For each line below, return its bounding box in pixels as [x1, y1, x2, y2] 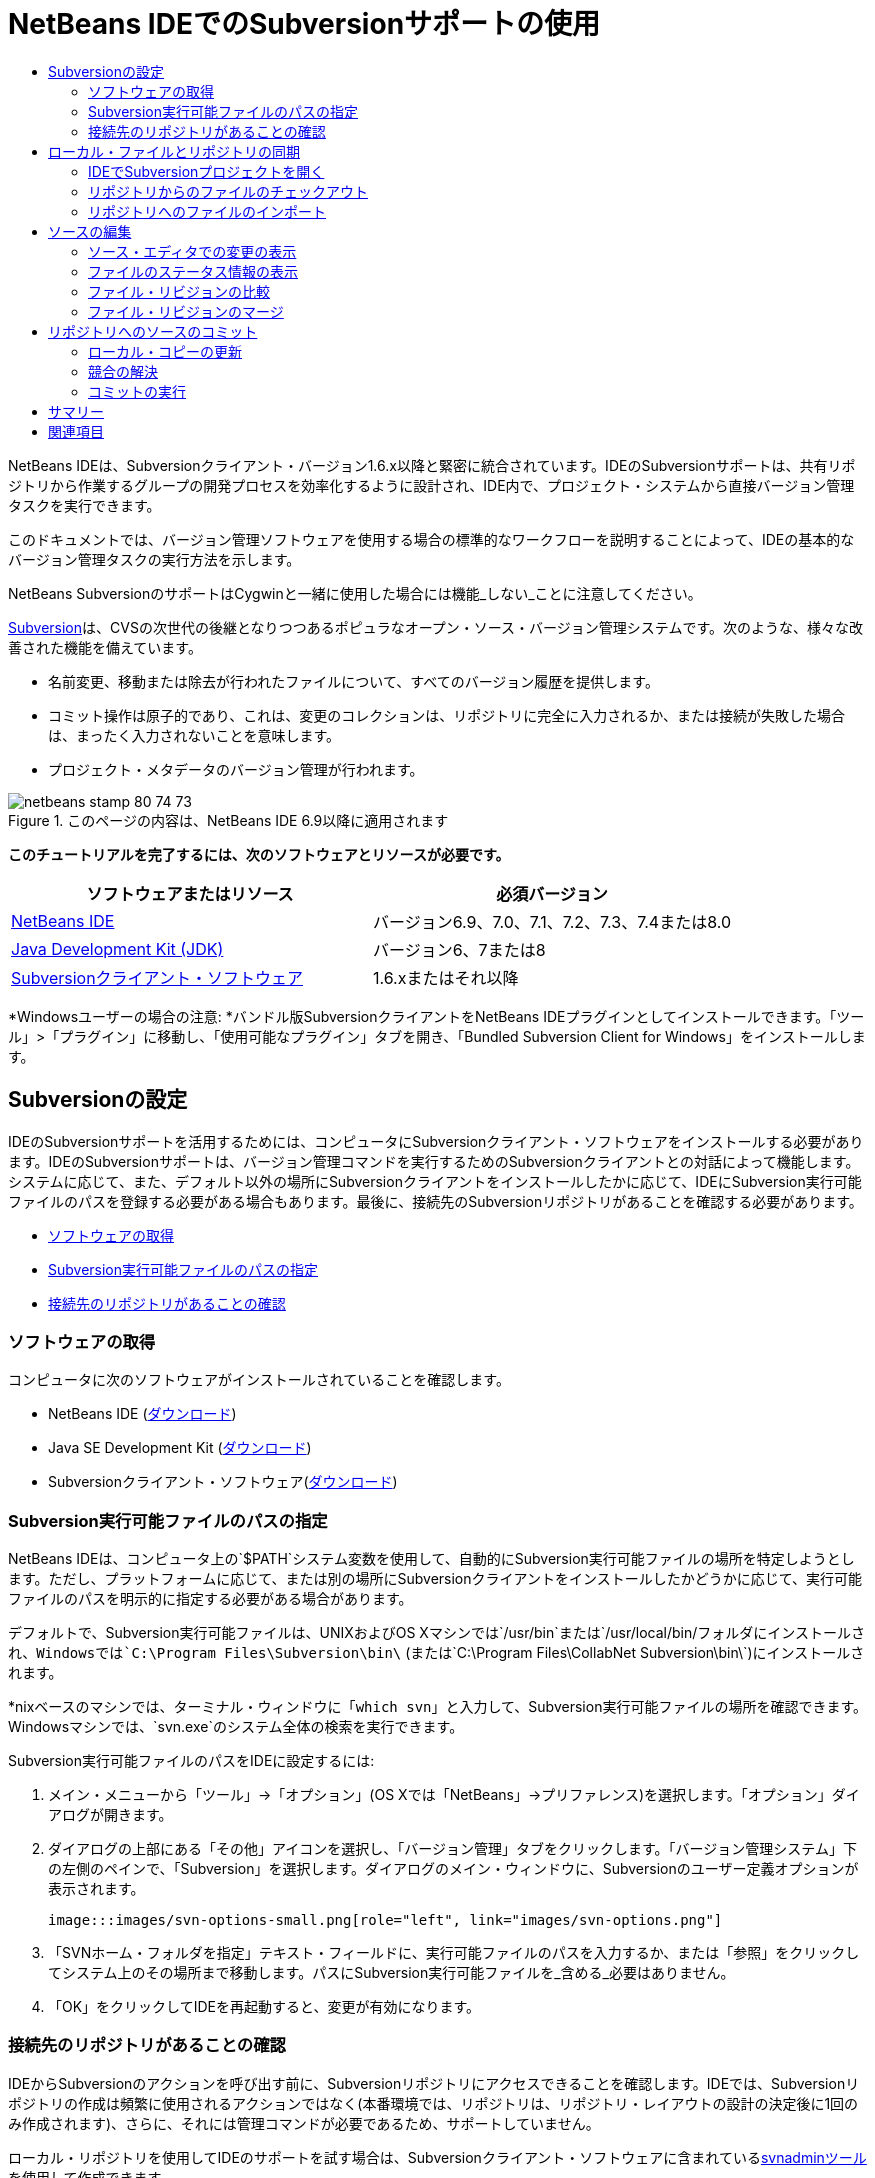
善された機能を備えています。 [8, 638, 202, 656]
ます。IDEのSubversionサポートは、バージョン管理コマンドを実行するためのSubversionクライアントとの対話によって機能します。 [8, 1152, 860, 1170]
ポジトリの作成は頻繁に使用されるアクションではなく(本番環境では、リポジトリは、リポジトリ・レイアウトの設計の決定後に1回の [8, 2094, 859, 2112]
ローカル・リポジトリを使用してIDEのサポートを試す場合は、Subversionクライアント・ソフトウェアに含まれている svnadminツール [8, 2148, 867, 2166]
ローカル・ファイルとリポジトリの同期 [48, 142, 300, 160]
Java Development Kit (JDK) [11, 938, 224, 959]
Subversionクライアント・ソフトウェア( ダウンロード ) [48, 1473, 398, 1491]
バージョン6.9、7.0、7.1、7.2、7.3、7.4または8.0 [373, 911, 732, 932]
